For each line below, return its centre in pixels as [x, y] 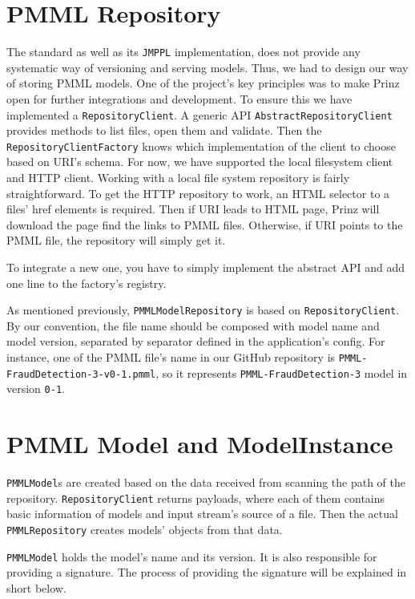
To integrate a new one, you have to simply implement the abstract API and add [206, 267]
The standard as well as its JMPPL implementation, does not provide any [183, 52]
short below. [36, 587]
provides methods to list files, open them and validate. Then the [164, 130]
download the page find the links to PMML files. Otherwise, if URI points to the [205, 224]
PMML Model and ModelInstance [200, 444]
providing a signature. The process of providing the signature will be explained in [207, 572]
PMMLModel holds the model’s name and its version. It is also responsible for [192, 556]
